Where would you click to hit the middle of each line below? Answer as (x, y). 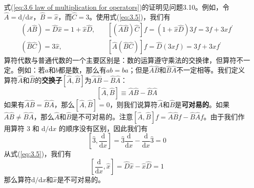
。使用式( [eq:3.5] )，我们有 (130, 16)
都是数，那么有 (82, 70)
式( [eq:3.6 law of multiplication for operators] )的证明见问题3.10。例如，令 (117, 7)
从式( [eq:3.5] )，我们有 (38, 154)
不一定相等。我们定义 (211, 70)
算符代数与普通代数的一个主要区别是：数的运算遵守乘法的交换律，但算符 (120, 60)
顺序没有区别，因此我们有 (107, 128)
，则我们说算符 (134, 104)
